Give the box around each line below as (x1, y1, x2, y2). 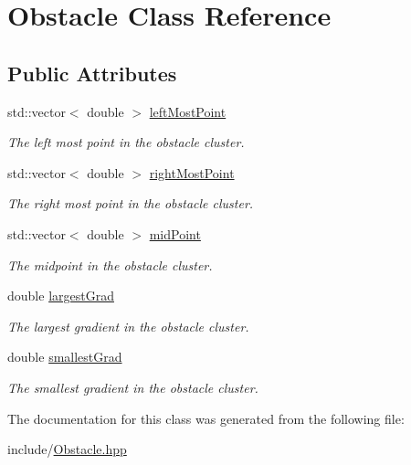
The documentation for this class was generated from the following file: (7, 408, 405, 428)
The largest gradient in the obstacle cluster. (7, 316, 249, 335)
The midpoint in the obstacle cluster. (7, 255, 213, 274)
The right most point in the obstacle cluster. (7, 194, 254, 213)
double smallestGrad (7, 347, 122, 366)
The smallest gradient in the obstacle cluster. (7, 377, 258, 396)
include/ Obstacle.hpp (7, 439, 127, 459)
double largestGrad (7, 286, 114, 305)
